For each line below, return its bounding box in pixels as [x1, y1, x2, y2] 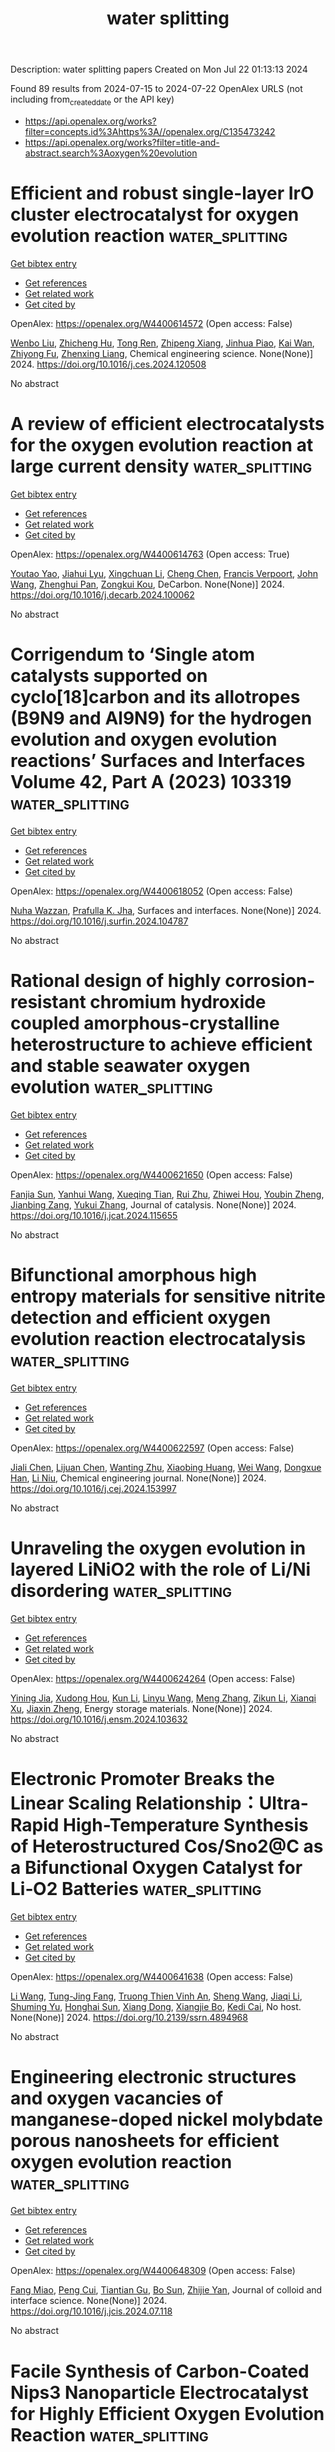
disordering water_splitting [10, 1579, 232, 1602]
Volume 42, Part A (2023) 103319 [10, 771, 292, 794]
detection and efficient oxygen [10, 1306, 272, 1329]
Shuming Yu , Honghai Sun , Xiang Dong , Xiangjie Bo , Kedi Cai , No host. [10, 2000, 302, 2012]
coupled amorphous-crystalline [10, 1012, 280, 1034]
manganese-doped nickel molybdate [10, 2108, 323, 2131]
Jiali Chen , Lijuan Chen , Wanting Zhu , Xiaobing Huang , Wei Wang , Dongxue [10, 1461, 322, 1473]
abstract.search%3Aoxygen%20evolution [24, 147, 198, 159]
